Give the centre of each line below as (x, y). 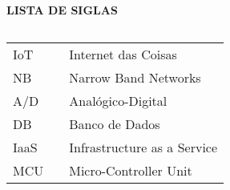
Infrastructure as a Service (143, 147)
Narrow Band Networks (135, 77)
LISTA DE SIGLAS (62, 10)
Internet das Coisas (123, 54)
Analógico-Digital (118, 100)
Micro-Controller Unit (131, 170)
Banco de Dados (115, 123)
